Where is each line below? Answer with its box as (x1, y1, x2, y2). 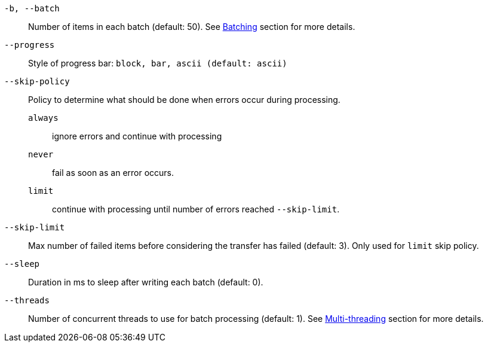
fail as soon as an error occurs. (52, 168, 174, 178)
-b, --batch (4, 4, 60, 13)
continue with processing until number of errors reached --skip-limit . (52, 204, 340, 214)
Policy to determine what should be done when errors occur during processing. (28, 95, 340, 105)
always (28, 113, 59, 123)
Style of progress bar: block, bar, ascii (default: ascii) (28, 58, 287, 68)
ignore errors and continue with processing (52, 131, 222, 141)
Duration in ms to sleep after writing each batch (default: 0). (28, 277, 263, 287)
